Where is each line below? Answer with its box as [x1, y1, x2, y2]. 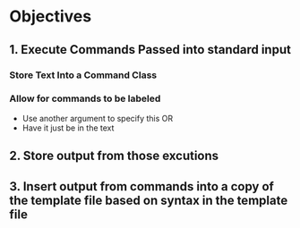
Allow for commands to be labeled [9, 92, 161, 105]
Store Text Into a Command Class [9, 69, 158, 81]
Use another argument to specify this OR [21, 113, 174, 123]
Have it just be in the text [21, 122, 115, 133]
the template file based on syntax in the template [9, 192, 288, 207]
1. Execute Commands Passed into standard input [9, 42, 291, 57]
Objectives [9, 6, 92, 27]
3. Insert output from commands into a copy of [9, 179, 275, 194]
